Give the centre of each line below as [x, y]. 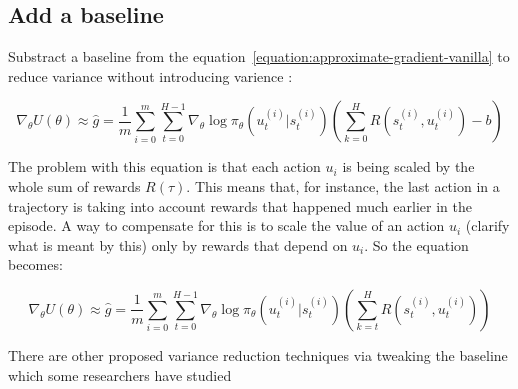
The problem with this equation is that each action [164, 166]
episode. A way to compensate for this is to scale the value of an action [226, 225]
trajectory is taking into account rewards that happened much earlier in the [240, 205]
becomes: [35, 264]
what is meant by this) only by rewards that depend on [178, 244]
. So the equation [416, 244]
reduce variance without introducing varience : [150, 75]
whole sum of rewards [74, 185]
